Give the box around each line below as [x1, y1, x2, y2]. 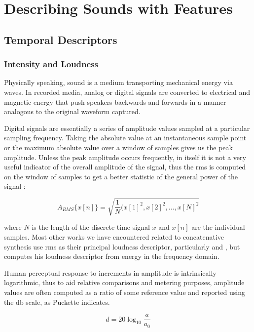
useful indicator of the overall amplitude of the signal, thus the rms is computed [4, 162, 246, 172]
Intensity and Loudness [4, 58, 98, 70]
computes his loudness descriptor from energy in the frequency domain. [4, 251, 219, 261]
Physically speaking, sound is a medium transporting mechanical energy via [4, 77, 233, 87]
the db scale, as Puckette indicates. [4, 296, 110, 307]
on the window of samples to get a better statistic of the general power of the [4, 171, 238, 181]
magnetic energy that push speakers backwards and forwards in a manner [4, 96, 226, 107]
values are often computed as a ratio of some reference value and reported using [4, 287, 245, 297]
